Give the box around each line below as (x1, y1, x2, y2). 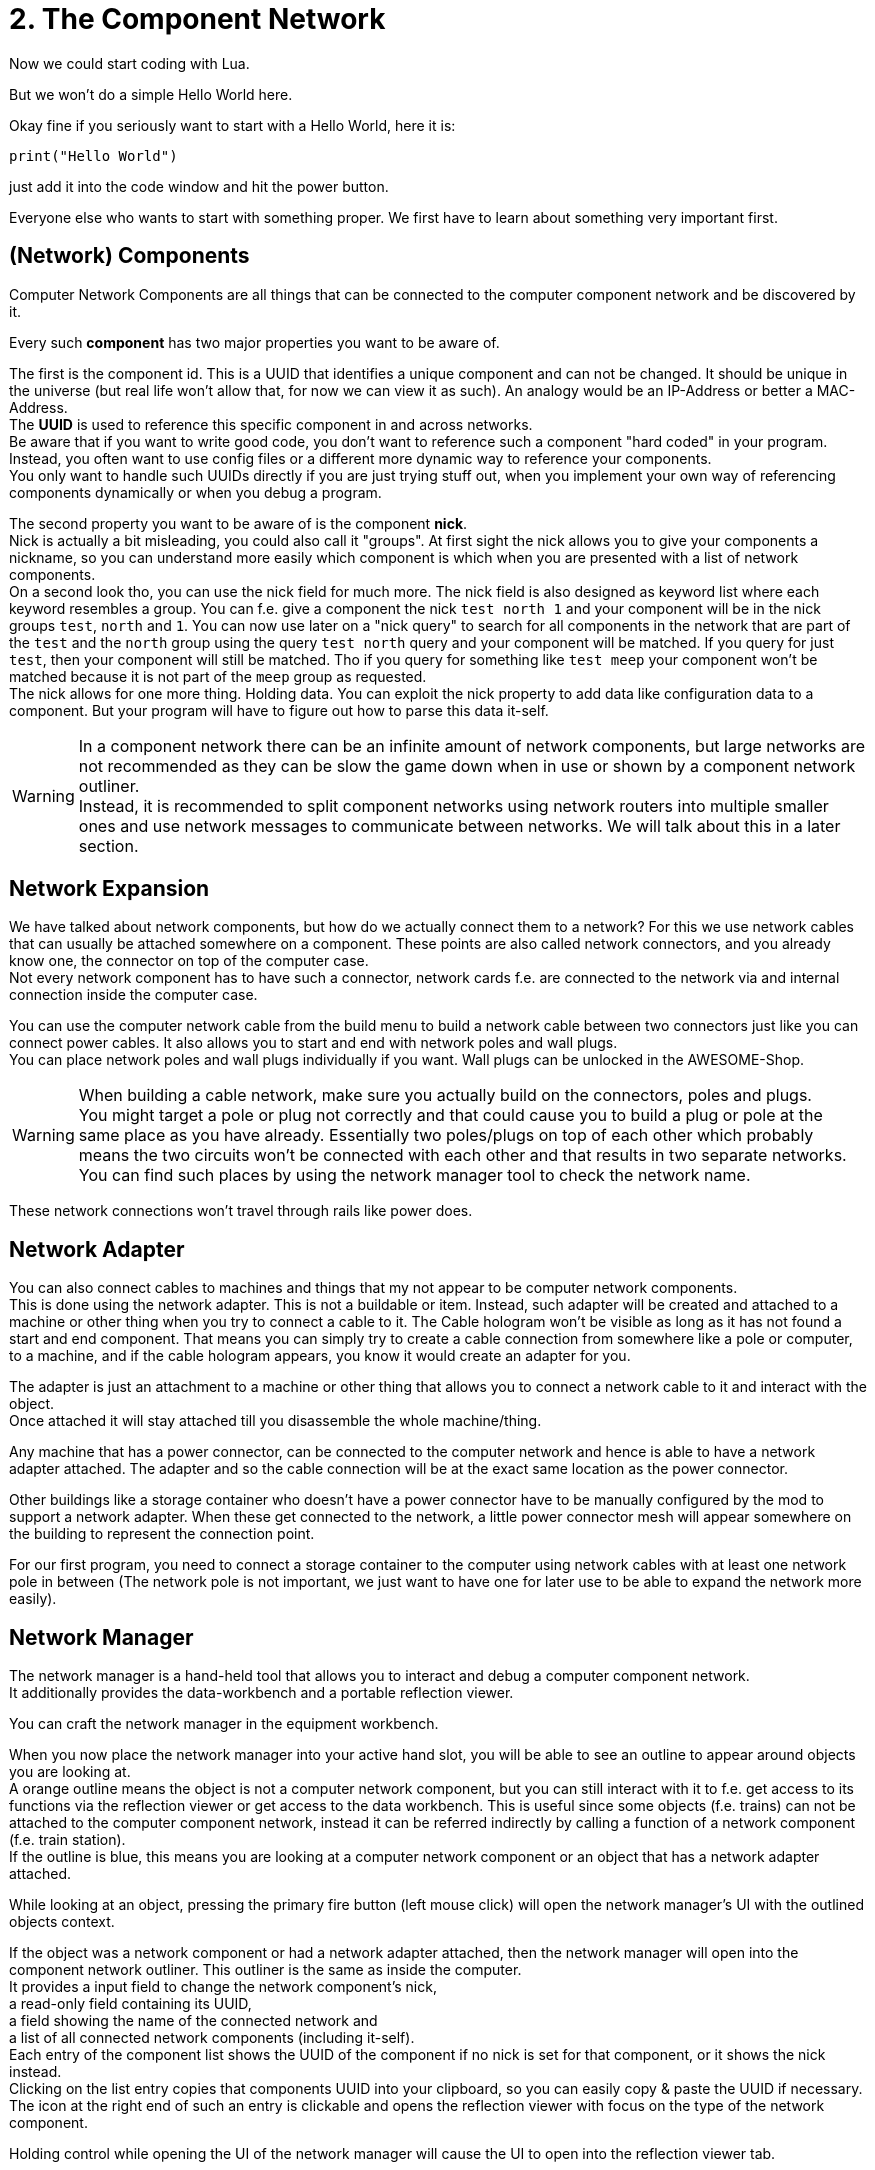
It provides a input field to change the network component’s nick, (9, 1978, 437, 1996)
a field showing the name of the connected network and (9, 2012, 378, 2030)
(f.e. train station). (9, 1831, 126, 1849)
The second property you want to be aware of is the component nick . (9, 514, 468, 532)
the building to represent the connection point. (9, 1525, 315, 1543)
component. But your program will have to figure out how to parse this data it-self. (9, 701, 549, 719)
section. (78, 835, 139, 856)
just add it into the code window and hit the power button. (9, 177, 389, 195)
